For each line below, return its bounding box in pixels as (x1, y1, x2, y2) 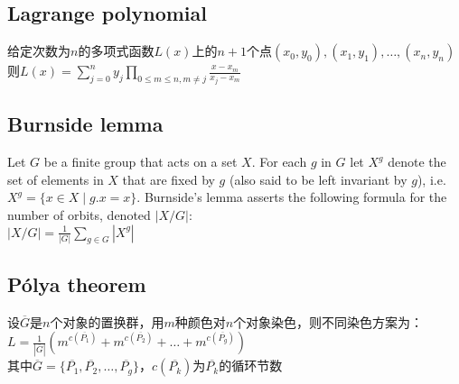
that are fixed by (122, 169, 215, 188)
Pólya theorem (7, 270, 146, 297)
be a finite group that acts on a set (43, 152, 238, 171)
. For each (251, 152, 307, 171)
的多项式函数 (78, 41, 155, 60)
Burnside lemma (7, 110, 164, 138)
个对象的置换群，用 (50, 312, 164, 331)
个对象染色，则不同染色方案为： (233, 312, 424, 331)
